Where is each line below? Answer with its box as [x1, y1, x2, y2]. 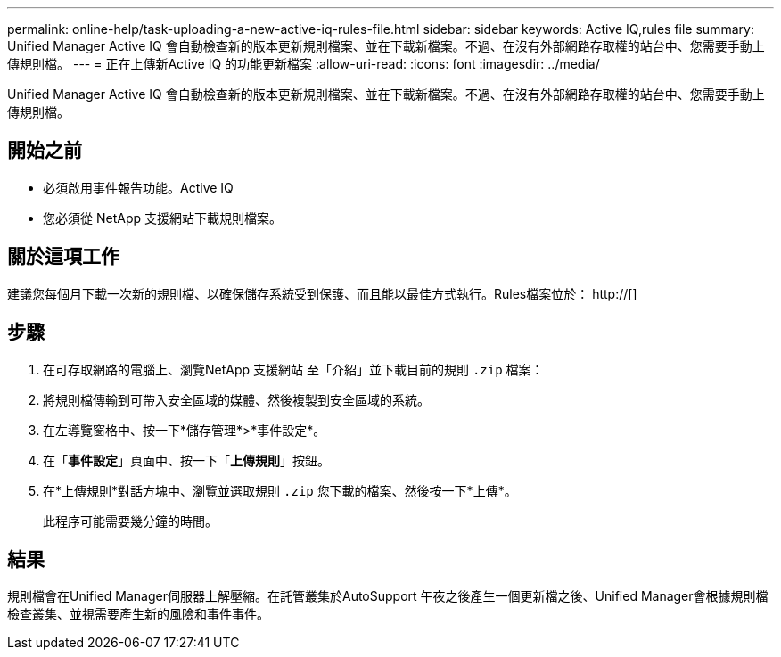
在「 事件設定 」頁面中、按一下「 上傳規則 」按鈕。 [43, 452, 330, 468]
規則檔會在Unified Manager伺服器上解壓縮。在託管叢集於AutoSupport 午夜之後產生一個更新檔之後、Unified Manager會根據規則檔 [7, 588, 769, 604]
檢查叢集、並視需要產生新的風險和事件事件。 [7, 606, 269, 622]
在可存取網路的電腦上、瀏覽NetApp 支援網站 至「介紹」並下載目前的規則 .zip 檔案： [43, 361, 544, 377]
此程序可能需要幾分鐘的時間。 [43, 513, 218, 529]
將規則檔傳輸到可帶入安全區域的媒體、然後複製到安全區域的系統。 [43, 391, 430, 407]
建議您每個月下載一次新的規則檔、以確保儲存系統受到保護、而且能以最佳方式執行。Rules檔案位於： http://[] [7, 285, 637, 301]
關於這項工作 [7, 245, 119, 268]
